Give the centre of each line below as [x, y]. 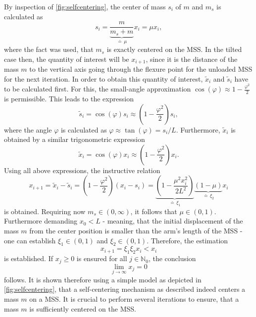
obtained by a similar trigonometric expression [75, 139]
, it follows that [154, 211]
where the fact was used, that [49, 49]
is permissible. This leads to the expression [69, 99]
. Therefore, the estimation [187, 240]
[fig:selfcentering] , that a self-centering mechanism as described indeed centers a [125, 289]
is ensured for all [102, 258]
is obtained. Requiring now [45, 211]
